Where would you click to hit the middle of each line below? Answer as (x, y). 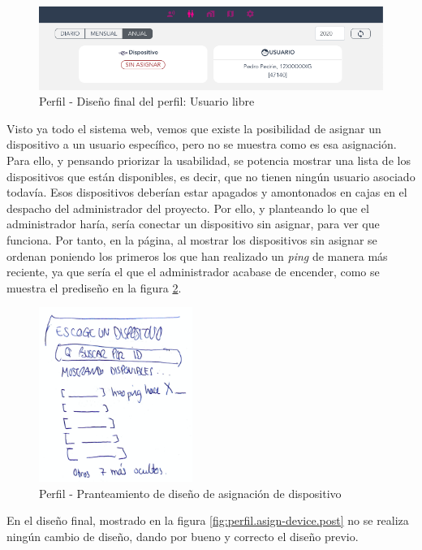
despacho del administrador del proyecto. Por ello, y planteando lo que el (188, 208)
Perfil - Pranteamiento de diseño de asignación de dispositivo (190, 493)
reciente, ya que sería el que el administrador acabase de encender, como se (193, 272)
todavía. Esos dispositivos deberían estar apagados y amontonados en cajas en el (207, 192)
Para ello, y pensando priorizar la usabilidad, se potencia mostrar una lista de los (209, 160)
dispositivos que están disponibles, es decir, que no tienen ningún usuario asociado (211, 176)
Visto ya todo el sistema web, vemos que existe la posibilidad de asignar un (194, 128)
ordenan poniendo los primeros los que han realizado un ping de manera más (197, 256)
